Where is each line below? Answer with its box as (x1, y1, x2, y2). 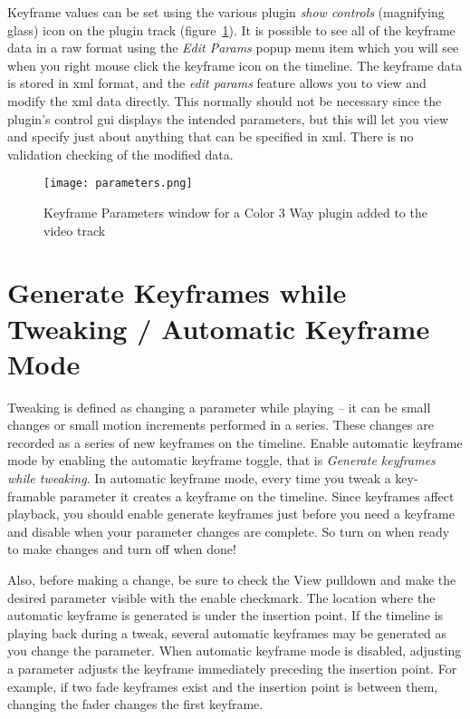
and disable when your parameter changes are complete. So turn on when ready (7, 521, 450, 540)
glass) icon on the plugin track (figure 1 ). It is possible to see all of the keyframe (7, 20, 456, 39)
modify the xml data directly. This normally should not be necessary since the (7, 91, 442, 110)
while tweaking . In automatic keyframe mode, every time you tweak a (7, 469, 391, 488)
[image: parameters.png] (43, 177, 193, 190)
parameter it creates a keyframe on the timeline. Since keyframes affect (59, 486, 455, 505)
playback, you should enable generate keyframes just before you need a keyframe (7, 504, 455, 523)
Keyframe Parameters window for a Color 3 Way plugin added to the (43, 203, 427, 221)
